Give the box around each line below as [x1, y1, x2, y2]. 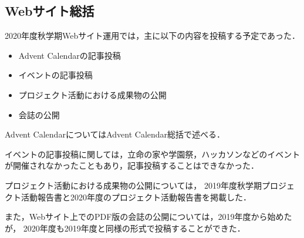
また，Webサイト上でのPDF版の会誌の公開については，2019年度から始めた [5, 210, 292, 223]
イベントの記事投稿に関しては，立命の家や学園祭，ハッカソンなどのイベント [5, 148, 300, 160]
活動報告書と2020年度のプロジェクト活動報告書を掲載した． [21, 190, 251, 203]
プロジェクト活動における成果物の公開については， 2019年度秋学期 [5, 179, 262, 191]
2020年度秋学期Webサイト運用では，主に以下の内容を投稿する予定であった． [5, 29, 300, 42]
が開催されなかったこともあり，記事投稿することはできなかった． [5, 159, 259, 172]
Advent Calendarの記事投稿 [18, 49, 121, 61]
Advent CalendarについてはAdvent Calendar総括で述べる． [5, 128, 225, 140]
